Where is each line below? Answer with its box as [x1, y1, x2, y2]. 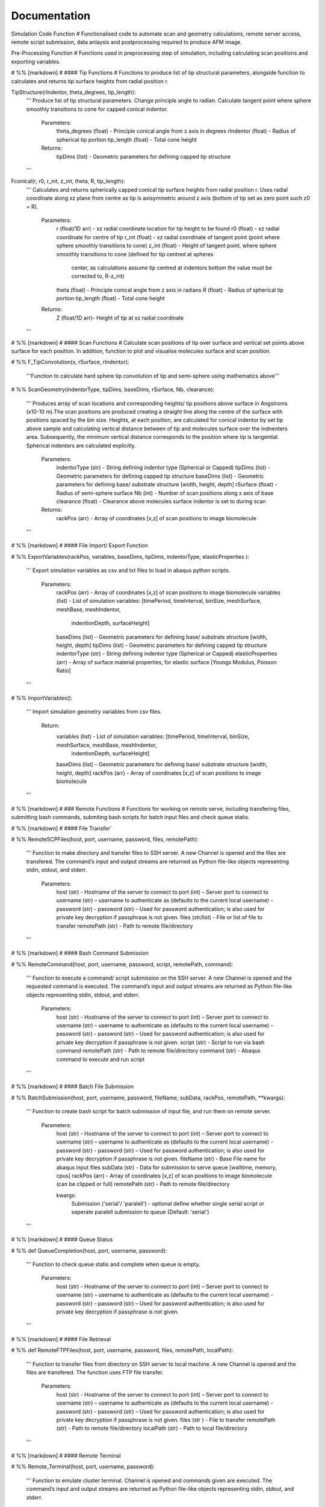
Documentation [11, 9, 91, 22]
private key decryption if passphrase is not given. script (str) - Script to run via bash [56, 1039, 265, 1046]
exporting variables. [11, 58, 61, 65]
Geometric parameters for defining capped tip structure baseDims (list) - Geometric [56, 472, 264, 479]
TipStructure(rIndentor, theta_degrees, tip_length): [11, 88, 136, 96]
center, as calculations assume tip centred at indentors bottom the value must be [71, 264, 272, 271]
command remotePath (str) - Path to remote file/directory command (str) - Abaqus [56, 1047, 261, 1054]
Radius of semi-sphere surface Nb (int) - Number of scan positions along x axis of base [56, 489, 274, 497]
